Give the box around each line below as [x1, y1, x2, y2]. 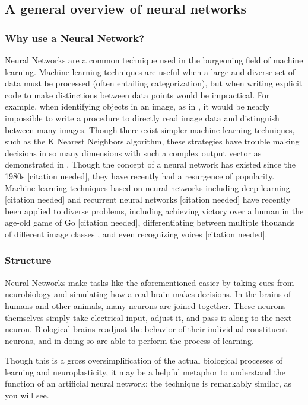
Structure [5, 253, 52, 268]
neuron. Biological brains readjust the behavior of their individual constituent [5, 323, 287, 335]
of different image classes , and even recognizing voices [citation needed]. [5, 227, 268, 240]
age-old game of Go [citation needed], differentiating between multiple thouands [5, 216, 295, 229]
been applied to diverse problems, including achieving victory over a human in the [5, 204, 304, 217]
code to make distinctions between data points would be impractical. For [5, 88, 270, 101]
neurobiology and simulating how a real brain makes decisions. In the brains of [5, 288, 291, 300]
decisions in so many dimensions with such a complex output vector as [5, 146, 262, 159]
